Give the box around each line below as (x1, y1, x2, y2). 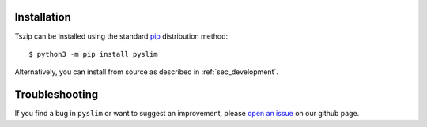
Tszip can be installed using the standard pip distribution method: (14, 32, 229, 41)
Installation (14, 10, 71, 24)
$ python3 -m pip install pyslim (28, 50, 158, 58)
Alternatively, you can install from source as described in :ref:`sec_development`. (14, 67, 278, 77)
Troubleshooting (14, 88, 99, 102)
